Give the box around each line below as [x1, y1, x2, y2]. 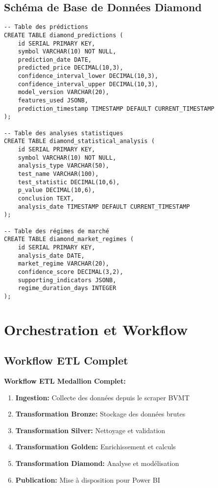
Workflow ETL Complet [4, 353, 128, 368]
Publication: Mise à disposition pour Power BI [15, 474, 160, 485]
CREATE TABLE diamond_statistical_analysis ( [4, 138, 155, 145]
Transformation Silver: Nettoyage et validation [15, 425, 166, 435]
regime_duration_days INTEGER [18, 285, 117, 292]
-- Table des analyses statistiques [4, 129, 123, 137]
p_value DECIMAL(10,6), [18, 187, 96, 194]
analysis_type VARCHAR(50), [18, 162, 109, 170]
